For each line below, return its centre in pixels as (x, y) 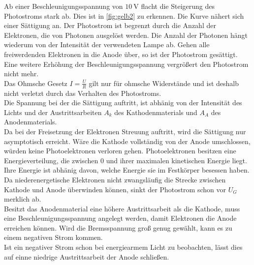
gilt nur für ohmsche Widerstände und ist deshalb (164, 83)
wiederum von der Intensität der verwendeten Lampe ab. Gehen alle (107, 44)
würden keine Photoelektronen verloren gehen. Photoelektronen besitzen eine (120, 151)
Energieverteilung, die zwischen (51, 160)
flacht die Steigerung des (178, 6)
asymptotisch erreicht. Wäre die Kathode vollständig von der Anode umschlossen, (127, 141)
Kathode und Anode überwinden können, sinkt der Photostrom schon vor (115, 189)
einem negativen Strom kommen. (53, 237)
